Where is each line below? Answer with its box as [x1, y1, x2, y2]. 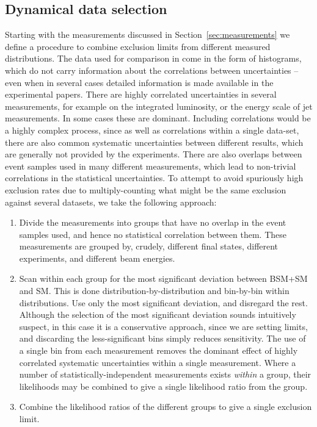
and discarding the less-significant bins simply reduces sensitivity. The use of [19, 332, 306, 345]
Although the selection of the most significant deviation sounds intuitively [19, 308, 296, 321]
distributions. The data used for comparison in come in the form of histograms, [5, 52, 302, 65]
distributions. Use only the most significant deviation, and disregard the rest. [19, 296, 308, 309]
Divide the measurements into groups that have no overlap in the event [19, 216, 286, 229]
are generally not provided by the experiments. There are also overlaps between [5, 148, 302, 160]
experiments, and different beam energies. [19, 251, 175, 264]
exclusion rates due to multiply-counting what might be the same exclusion [5, 183, 286, 196]
